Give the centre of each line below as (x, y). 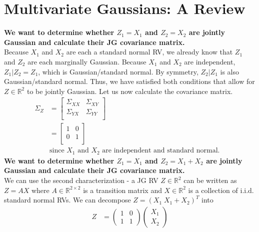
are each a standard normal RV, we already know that (149, 52)
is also (229, 71)
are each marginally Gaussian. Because (87, 61)
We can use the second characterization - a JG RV (81, 180)
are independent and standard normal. (161, 151)
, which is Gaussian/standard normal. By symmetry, (118, 71)
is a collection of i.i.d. (221, 190)
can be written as (210, 180)
